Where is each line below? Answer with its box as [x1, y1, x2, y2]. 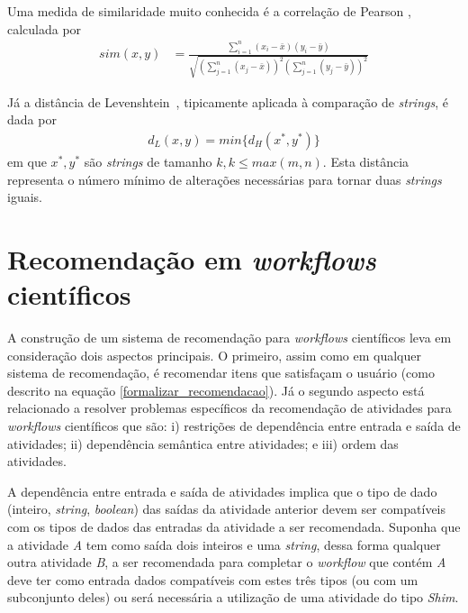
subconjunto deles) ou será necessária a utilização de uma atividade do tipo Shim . [7, 588, 459, 607]
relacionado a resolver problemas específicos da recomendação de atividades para [7, 398, 452, 417]
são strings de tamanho [84, 151, 212, 170]
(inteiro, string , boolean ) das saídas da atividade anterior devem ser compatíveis [7, 499, 446, 518]
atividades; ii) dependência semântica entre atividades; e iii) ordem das [7, 434, 399, 453]
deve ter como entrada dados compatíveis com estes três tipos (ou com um [7, 570, 418, 589]
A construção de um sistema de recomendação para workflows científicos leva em [7, 328, 452, 347]
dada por [7, 110, 57, 129]
